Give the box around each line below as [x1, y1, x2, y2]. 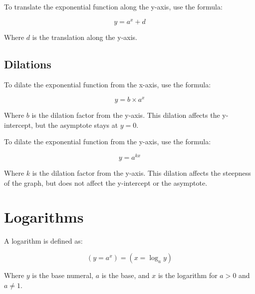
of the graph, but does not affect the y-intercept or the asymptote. [4, 177, 208, 188]
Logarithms [4, 207, 84, 227]
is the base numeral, [32, 270, 93, 280]
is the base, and [101, 270, 150, 280]
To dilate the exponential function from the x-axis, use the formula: [4, 79, 211, 90]
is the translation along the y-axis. [32, 31, 137, 42]
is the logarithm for [158, 270, 218, 280]
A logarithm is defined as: [4, 236, 83, 246]
